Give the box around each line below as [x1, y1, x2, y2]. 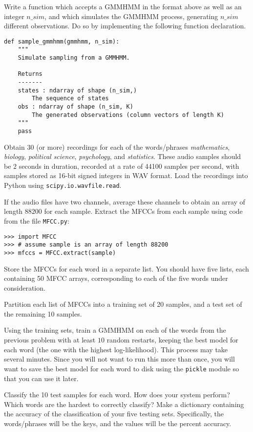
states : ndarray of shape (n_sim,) [18, 87, 137, 94]
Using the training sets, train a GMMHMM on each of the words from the [4, 325, 226, 335]
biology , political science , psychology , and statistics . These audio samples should [4, 151, 241, 161]
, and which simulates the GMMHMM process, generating [44, 11, 218, 21]
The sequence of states [32, 95, 109, 102]
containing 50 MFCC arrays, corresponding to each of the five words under [4, 273, 228, 283]
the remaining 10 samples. [4, 308, 82, 318]
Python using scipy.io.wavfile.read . [4, 180, 122, 190]
